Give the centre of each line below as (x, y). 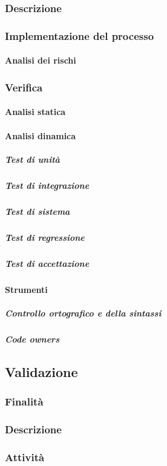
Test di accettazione (47, 263)
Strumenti (26, 289)
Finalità (24, 401)
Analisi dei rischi (41, 60)
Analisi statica (35, 112)
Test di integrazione (47, 185)
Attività (25, 457)
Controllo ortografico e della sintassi (83, 313)
